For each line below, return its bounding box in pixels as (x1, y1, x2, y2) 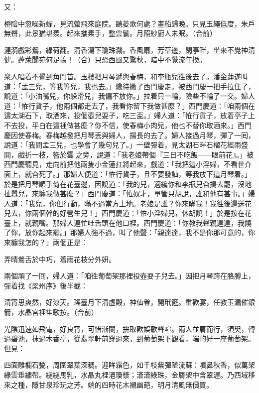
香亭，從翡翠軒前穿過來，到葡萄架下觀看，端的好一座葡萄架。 (52, 333, 255, 344)
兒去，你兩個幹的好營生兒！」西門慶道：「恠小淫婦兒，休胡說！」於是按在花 (4, 208, 252, 218)
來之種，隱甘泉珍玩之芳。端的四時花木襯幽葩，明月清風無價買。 (4, 379, 213, 390)
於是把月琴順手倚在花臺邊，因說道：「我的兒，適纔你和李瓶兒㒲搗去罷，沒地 (4, 178, 252, 189)
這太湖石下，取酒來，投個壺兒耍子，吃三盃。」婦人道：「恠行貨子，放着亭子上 (4, 110, 255, 121)
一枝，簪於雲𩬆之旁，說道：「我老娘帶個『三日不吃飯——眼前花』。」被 (31, 149, 254, 159)
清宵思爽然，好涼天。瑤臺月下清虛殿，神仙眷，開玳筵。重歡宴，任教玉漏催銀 (4, 297, 255, 307)
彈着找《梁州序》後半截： (4, 280, 88, 290)
